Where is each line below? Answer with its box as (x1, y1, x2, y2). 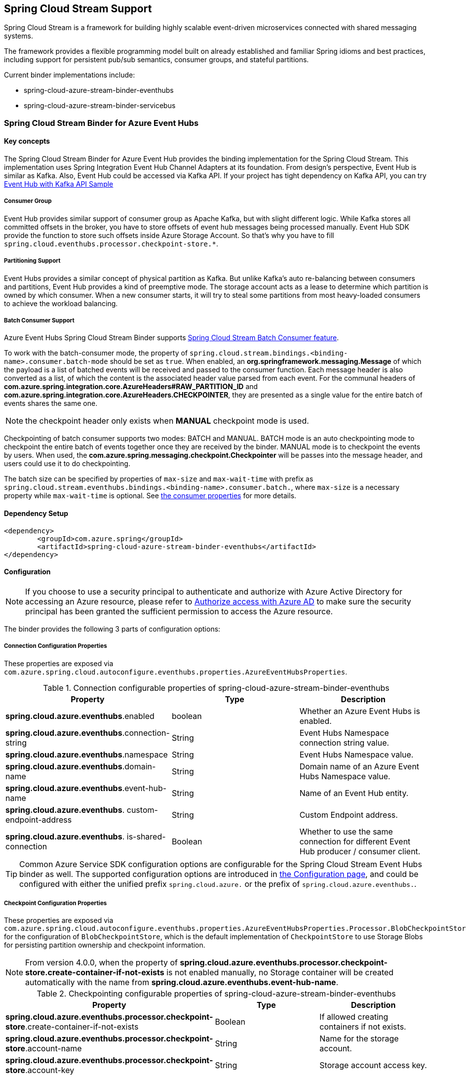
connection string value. (299, 737, 389, 748)
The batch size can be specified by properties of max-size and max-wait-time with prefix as (4, 475, 313, 483)
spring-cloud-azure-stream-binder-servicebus (24, 101, 176, 110)
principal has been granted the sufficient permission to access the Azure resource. (25, 606, 333, 616)
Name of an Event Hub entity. (299, 788, 409, 798)
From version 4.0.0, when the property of (25, 957, 178, 968)
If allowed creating (319, 1012, 388, 1022)
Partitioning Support (4, 257, 61, 265)
